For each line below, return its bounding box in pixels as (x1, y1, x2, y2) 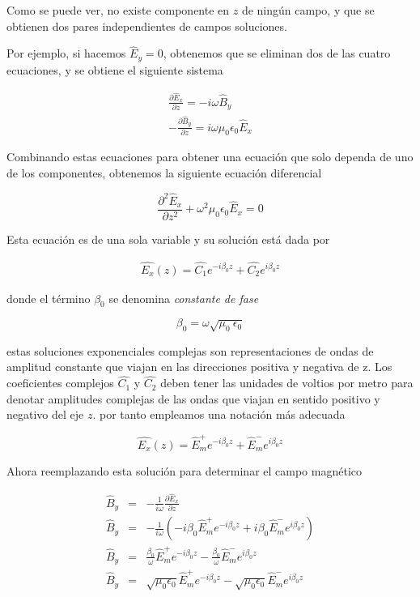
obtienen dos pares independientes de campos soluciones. (6, 17, 287, 34)
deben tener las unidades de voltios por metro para (160, 374, 414, 391)
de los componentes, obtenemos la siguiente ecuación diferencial (6, 164, 322, 181)
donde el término (6, 289, 91, 306)
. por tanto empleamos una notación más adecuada (92, 406, 346, 423)
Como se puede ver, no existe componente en (6, 2, 230, 18)
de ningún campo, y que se (241, 2, 375, 18)
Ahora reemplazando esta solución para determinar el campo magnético (6, 462, 362, 479)
